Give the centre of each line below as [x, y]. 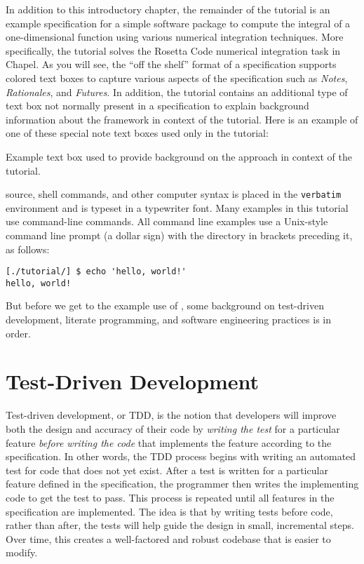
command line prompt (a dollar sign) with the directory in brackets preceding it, [179, 235]
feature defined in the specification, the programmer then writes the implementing [182, 484]
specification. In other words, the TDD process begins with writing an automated [181, 456]
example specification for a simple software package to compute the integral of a [178, 23]
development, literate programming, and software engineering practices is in [169, 320]
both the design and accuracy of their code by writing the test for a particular [173, 428]
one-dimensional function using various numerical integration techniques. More [175, 37]
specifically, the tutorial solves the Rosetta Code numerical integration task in [173, 50]
